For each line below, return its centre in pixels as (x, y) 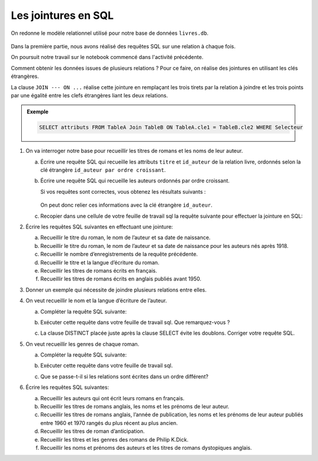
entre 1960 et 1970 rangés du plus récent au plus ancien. (109, 423)
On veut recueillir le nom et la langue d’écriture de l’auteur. (96, 300)
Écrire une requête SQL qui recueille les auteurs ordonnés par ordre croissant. (135, 181)
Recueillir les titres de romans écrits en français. (99, 270)
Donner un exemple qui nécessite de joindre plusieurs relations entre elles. (116, 290)
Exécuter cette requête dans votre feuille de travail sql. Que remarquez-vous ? (135, 322)
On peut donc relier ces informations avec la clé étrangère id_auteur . (126, 205)
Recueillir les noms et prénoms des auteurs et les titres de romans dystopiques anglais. (146, 447)
